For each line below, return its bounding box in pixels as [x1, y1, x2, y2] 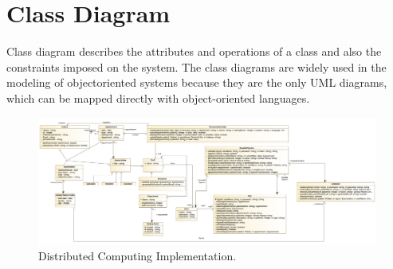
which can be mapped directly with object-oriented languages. [6, 89, 310, 106]
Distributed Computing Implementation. [38, 247, 237, 263]
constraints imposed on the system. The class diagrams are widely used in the [6, 58, 387, 75]
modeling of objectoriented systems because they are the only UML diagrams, [6, 74, 387, 91]
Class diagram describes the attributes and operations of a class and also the [6, 43, 382, 60]
